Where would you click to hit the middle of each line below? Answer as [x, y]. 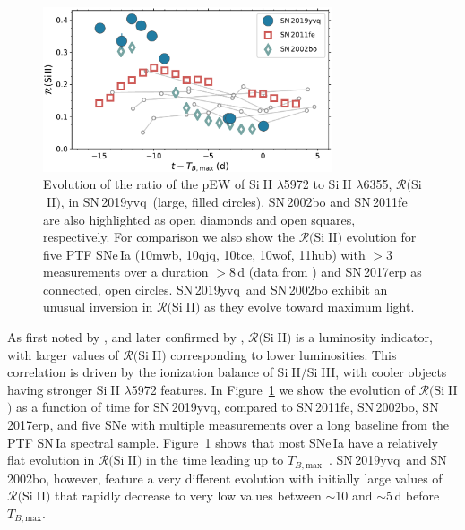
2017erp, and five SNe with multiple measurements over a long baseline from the [228, 425]
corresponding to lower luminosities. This [284, 354]
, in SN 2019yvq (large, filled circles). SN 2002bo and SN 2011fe [234, 201]
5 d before [413, 496]
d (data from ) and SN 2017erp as [330, 272]
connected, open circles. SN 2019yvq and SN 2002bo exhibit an [215, 289]
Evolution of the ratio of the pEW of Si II [158, 184]
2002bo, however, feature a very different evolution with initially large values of [225, 478]
